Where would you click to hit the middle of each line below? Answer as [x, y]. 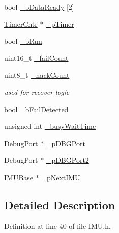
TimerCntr [21, 24]
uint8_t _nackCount [37, 75]
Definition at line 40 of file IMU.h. [57, 226]
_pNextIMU [61, 177]
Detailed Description [60, 204]
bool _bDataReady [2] [39, 7]
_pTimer [60, 24]
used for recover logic [37, 92]
